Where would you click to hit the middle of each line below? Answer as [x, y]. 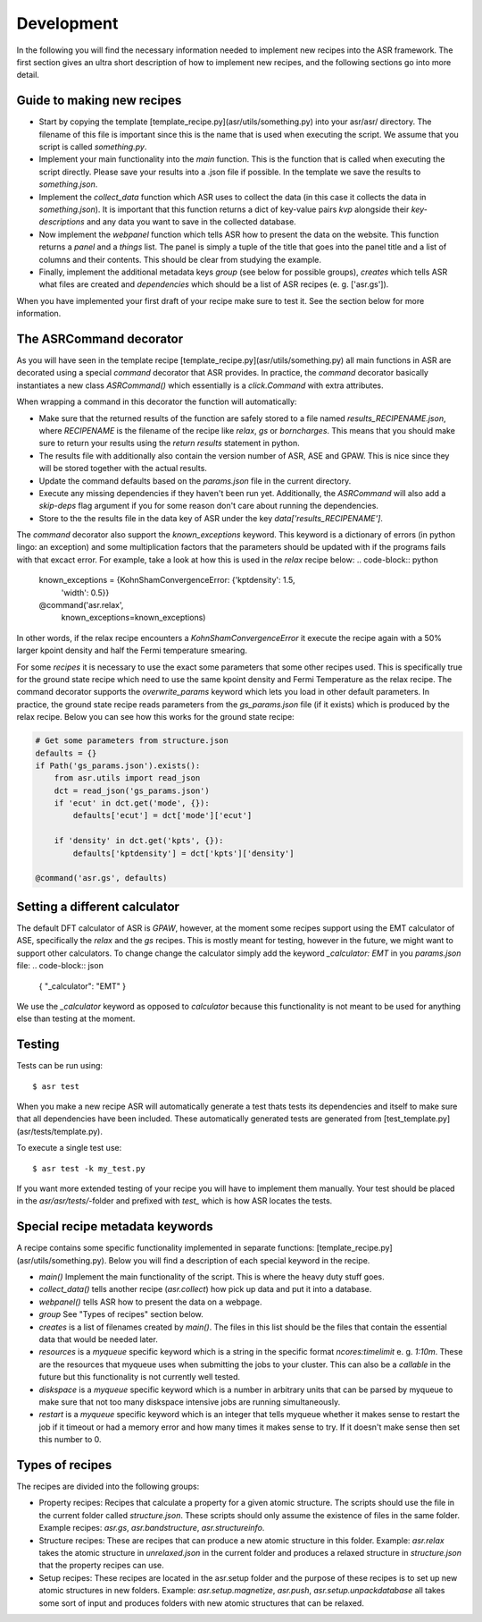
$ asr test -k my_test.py [89, 1168]
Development [67, 23]
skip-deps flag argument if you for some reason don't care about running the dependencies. [209, 506]
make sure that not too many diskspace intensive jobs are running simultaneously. [190, 1402]
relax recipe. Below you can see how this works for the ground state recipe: [155, 717]
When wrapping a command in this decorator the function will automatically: [157, 401]
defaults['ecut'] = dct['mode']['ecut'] [162, 815]
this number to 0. [70, 1440]
